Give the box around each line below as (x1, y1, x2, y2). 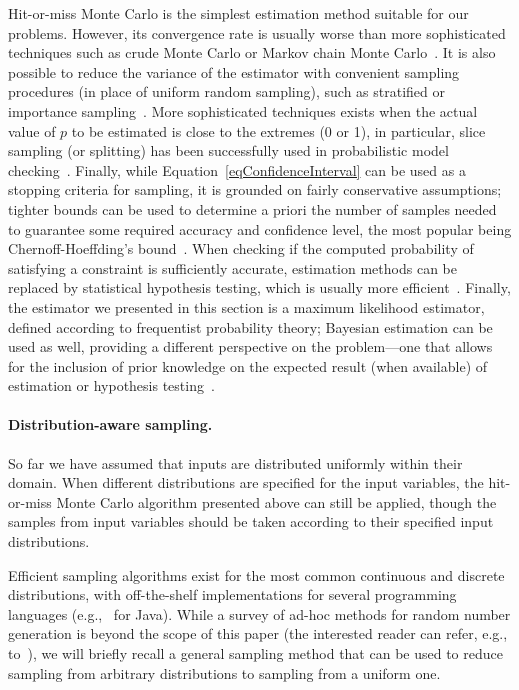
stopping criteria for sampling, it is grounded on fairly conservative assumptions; (8, 179, 502, 200)
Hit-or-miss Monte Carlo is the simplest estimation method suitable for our (8, 3, 469, 23)
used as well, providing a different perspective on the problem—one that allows (8, 336, 493, 357)
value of (8, 120, 56, 141)
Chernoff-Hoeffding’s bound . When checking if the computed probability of (8, 238, 474, 259)
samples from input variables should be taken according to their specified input (8, 511, 494, 532)
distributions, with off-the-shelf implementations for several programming (8, 584, 457, 605)
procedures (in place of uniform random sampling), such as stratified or (8, 81, 445, 102)
